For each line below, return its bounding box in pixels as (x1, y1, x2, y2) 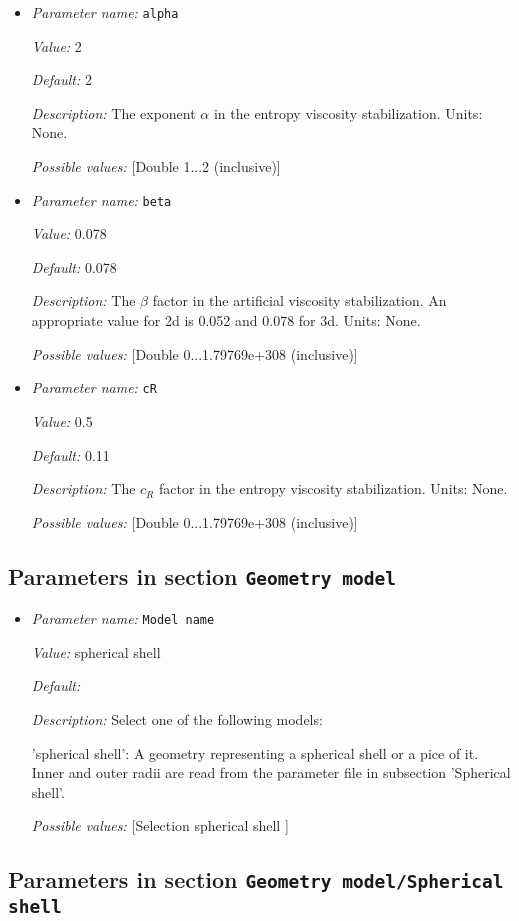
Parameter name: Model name (31, 608, 215, 629)
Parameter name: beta (31, 189, 172, 210)
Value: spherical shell (31, 641, 161, 662)
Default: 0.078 (31, 256, 117, 277)
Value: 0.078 (31, 223, 107, 244)
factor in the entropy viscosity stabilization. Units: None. (158, 478, 508, 499)
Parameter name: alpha (31, 2, 179, 22)
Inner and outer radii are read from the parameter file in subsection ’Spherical (31, 762, 511, 783)
